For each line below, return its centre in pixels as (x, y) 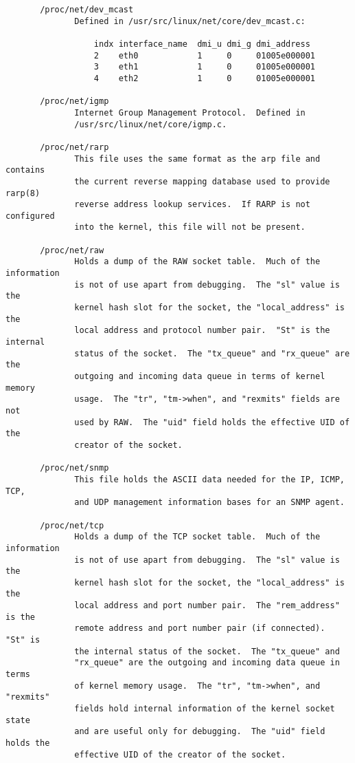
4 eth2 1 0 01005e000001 (205, 78)
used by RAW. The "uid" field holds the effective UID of (212, 422)
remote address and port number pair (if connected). (200, 628)
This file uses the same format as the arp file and (197, 159)
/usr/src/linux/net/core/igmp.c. (151, 124)
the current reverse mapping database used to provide (202, 181)
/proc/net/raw (72, 250)
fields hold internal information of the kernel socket (205, 709)
